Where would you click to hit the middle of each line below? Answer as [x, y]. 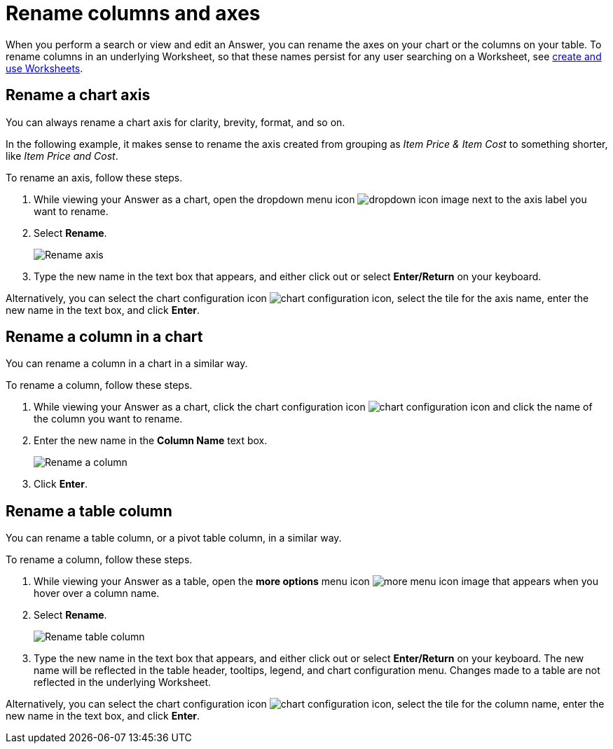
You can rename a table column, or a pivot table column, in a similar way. [174, 538]
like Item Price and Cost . [62, 156]
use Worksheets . [44, 68]
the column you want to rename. [108, 419]
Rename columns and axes [133, 13]
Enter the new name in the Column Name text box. [151, 441]
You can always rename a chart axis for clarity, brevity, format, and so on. [175, 122]
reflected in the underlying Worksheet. [123, 682]
